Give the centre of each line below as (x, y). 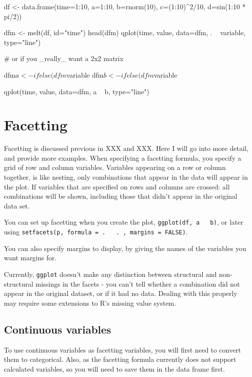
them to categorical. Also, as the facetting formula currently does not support (120, 359)
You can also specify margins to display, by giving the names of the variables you (125, 248)
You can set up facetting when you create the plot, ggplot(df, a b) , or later (124, 222)
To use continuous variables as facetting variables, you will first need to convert (123, 349)
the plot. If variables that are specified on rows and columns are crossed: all (117, 186)
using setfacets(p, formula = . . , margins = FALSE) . (96, 232)
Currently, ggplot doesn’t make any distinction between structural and (110, 274)
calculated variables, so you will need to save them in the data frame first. (115, 368)
